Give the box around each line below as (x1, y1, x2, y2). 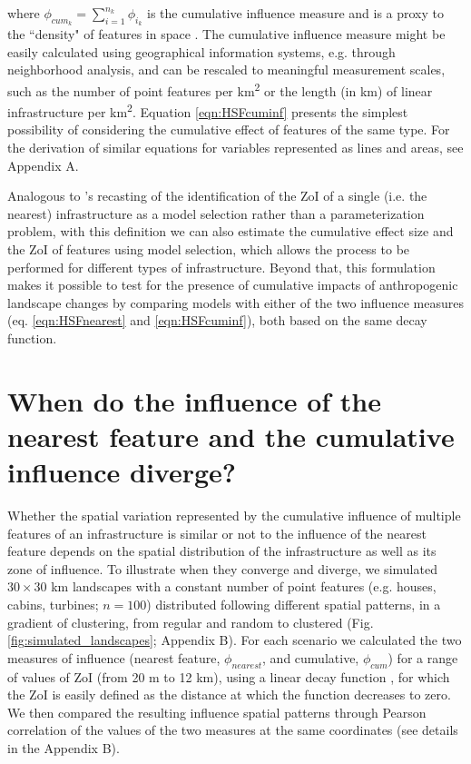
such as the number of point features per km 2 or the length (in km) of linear (7, 78, 433, 100)
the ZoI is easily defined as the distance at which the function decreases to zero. (7, 685, 451, 704)
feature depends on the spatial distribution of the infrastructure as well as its (7, 541, 437, 561)
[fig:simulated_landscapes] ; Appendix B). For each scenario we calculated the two (7, 630, 462, 650)
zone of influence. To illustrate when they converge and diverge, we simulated (7, 559, 437, 578)
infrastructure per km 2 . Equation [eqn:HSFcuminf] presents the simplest (7, 100, 408, 121)
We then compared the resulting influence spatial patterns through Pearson (7, 702, 427, 721)
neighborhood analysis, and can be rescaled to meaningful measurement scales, (7, 60, 446, 79)
